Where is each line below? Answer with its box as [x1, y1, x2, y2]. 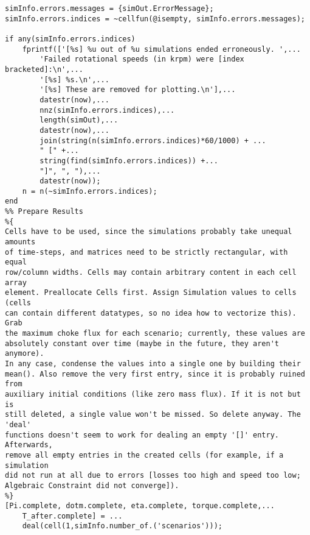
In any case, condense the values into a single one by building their [5, 359, 301, 368]
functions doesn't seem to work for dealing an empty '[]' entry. [5, 430, 280, 439]
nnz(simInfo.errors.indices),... [40, 105, 175, 115]
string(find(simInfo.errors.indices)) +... [40, 156, 218, 165]
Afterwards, [5, 441, 53, 450]
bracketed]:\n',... [5, 65, 83, 74]
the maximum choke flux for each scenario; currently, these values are [5, 329, 305, 338]
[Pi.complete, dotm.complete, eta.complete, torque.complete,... [5, 501, 275, 511]
